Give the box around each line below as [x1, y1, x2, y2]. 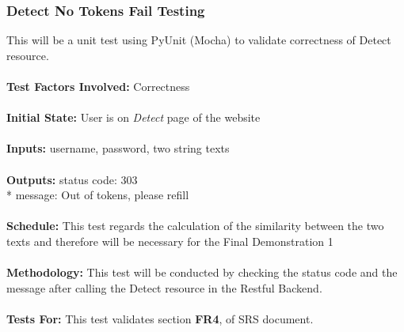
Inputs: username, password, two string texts [6, 140, 230, 157]
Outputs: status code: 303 [6, 171, 138, 187]
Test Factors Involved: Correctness [6, 78, 190, 94]
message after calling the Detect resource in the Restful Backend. [6, 279, 322, 296]
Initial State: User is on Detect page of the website [6, 109, 261, 126]
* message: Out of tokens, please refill [6, 187, 189, 203]
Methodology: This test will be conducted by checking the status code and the [6, 264, 398, 281]
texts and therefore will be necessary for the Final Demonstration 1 [6, 232, 333, 249]
